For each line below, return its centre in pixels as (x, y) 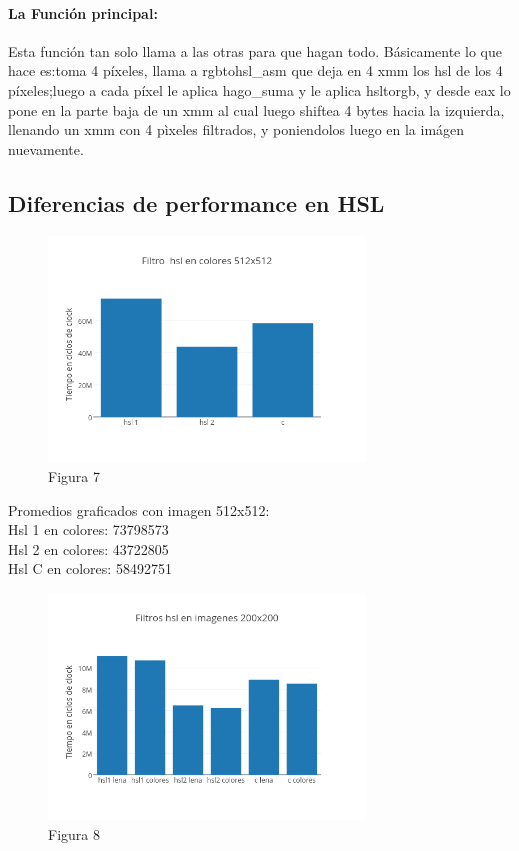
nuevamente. (46, 148)
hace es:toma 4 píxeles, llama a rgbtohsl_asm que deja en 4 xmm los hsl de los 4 (255, 70)
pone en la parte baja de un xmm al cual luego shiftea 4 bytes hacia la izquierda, (256, 109)
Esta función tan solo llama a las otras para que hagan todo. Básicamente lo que (255, 50)
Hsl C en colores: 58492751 (90, 568)
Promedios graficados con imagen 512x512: (139, 509)
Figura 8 (74, 833)
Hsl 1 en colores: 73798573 (88, 529)
